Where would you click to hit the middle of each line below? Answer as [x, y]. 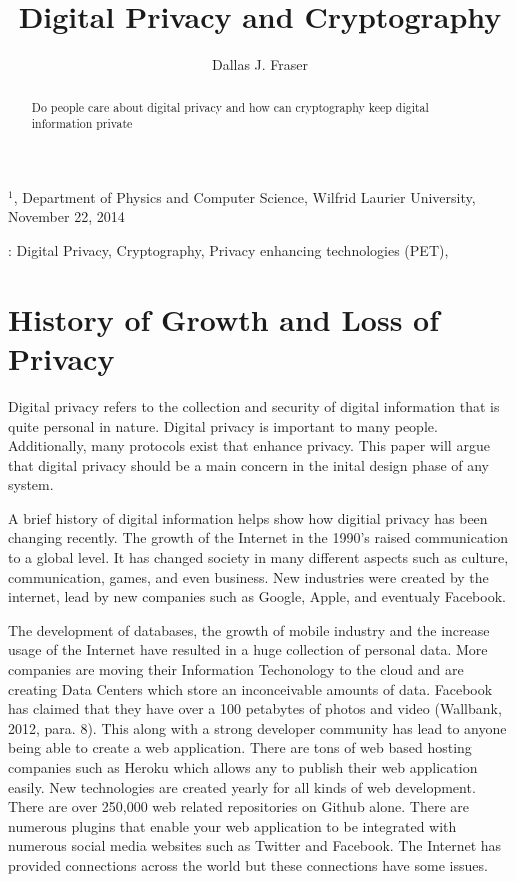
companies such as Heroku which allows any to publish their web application [243, 767]
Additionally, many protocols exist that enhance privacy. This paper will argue [249, 445]
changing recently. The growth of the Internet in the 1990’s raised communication [258, 537]
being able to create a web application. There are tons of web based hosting [240, 747]
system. [31, 484]
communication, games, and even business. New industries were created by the [248, 576]
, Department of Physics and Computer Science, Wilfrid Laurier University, [244, 196]
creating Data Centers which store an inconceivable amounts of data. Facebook [250, 688]
